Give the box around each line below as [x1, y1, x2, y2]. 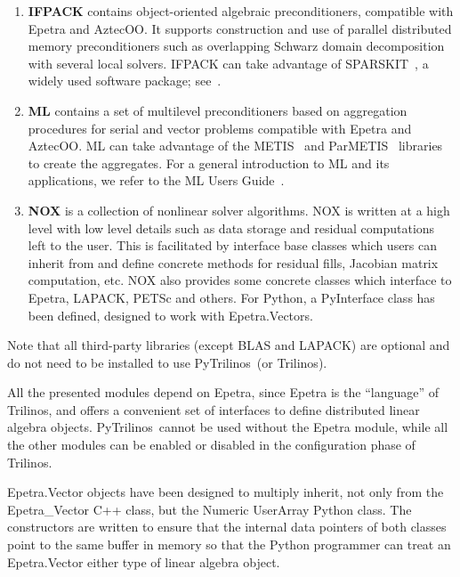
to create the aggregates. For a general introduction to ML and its [28, 153, 390, 172]
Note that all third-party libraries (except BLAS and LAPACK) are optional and [7, 336, 450, 354]
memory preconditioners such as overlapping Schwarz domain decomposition [28, 37, 445, 55]
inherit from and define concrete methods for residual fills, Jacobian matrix [28, 253, 439, 272]
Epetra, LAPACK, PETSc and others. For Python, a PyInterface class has [28, 288, 435, 306]
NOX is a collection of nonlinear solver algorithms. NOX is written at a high [28, 200, 450, 219]
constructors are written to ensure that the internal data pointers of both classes [7, 517, 447, 536]
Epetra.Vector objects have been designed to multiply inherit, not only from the [7, 483, 444, 501]
